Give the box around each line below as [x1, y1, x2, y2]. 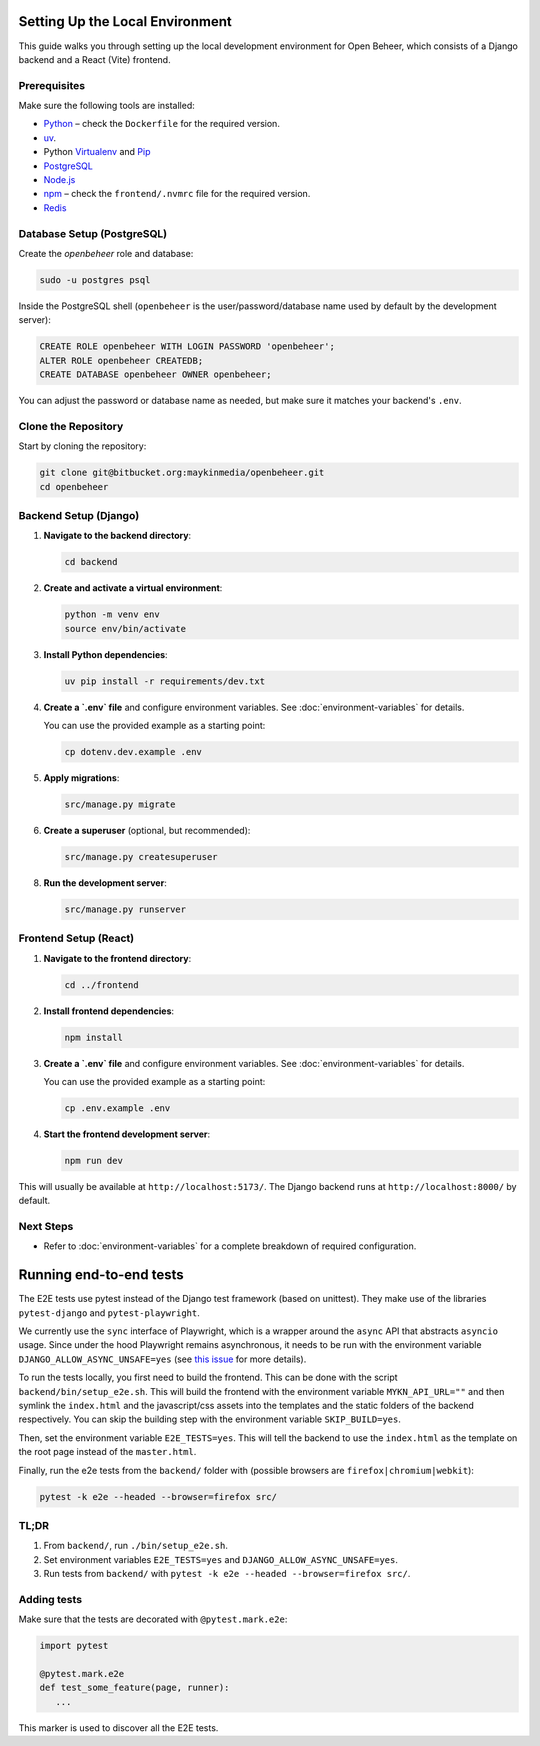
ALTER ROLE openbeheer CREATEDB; [39, 355, 204, 366]
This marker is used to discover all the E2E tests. [18, 1721, 219, 1734]
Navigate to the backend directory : [43, 530, 192, 542]
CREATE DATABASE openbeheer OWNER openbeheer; [39, 369, 272, 380]
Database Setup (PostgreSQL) [18, 226, 168, 240]
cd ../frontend [64, 979, 139, 990]
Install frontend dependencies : [43, 1005, 175, 1017]
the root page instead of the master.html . [18, 1446, 197, 1458]
